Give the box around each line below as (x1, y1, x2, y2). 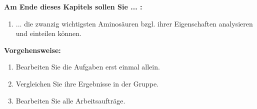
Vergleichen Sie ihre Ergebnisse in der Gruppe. (15, 78, 159, 88)
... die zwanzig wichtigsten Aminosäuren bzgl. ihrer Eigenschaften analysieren (15, 18, 253, 28)
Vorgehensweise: (4, 44, 61, 55)
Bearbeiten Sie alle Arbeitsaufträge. (15, 95, 125, 105)
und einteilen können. (15, 28, 81, 38)
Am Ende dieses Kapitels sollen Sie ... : (4, 1, 142, 11)
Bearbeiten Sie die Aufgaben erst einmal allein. (15, 61, 160, 72)
